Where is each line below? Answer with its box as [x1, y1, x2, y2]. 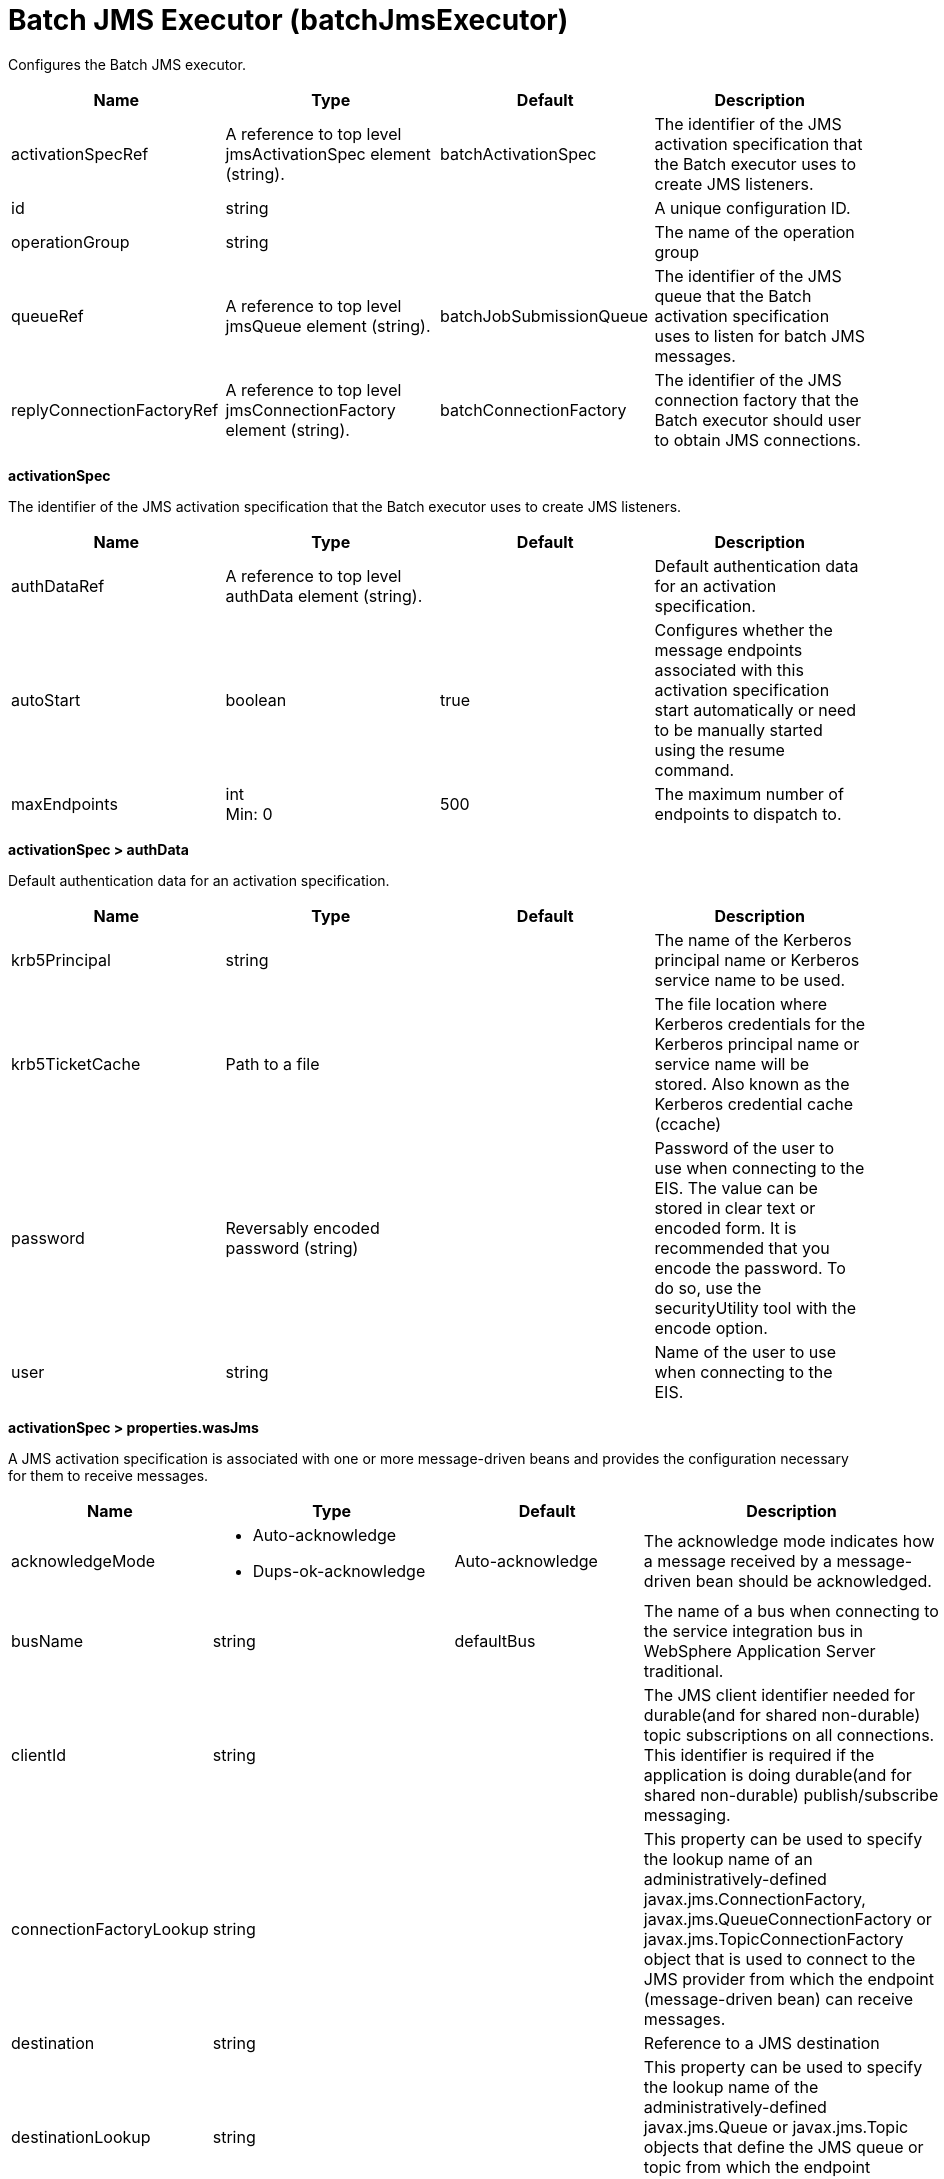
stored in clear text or [654, 1197, 816, 1218]
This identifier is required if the [643, 1744, 875, 1765]
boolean [225, 689, 287, 710]
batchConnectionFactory [440, 399, 627, 420]
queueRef [11, 305, 84, 326]
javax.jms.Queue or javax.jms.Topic [643, 2116, 909, 2137]
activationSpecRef [11, 143, 149, 164]
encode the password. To [654, 1257, 846, 1278]
